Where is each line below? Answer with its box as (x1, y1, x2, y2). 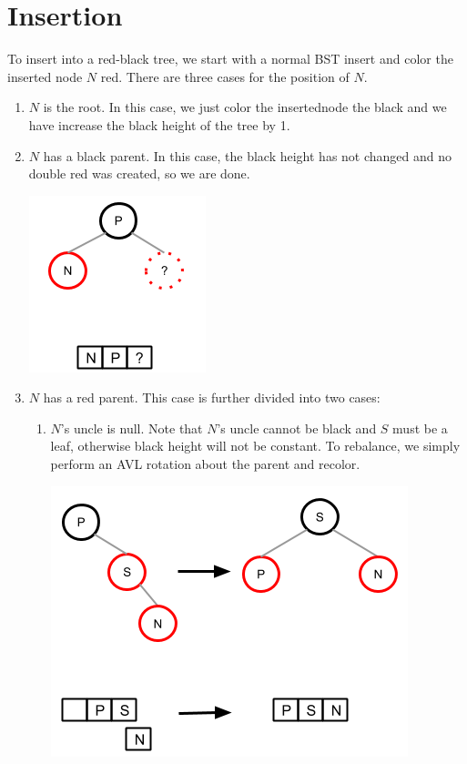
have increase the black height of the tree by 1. (28, 115, 290, 134)
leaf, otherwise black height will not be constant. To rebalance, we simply (50, 436, 461, 455)
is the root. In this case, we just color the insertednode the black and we (43, 97, 447, 117)
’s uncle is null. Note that (60, 418, 203, 437)
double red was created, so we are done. (28, 164, 250, 183)
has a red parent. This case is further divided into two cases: (43, 388, 381, 407)
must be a (392, 418, 448, 437)
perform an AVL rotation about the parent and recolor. (50, 454, 360, 474)
